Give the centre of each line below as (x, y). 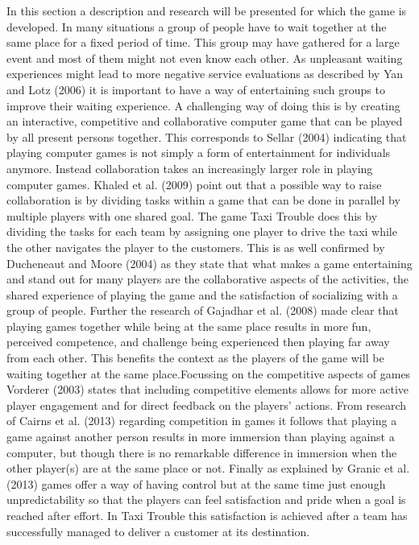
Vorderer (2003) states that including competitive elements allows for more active (208, 389)
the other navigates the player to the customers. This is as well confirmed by (196, 247)
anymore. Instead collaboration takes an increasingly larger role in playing (190, 168)
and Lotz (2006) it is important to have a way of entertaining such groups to (196, 89)
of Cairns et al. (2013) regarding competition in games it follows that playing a (202, 421)
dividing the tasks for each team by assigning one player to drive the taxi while (202, 231)
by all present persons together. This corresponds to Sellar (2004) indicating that (207, 136)
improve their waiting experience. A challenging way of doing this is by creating (203, 105)
